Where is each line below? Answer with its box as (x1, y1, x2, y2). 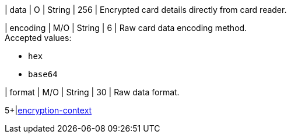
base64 (28, 70, 58, 79)
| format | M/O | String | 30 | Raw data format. (5, 87, 180, 97)
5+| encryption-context (5, 105, 92, 115)
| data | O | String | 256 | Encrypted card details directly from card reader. (5, 5, 287, 15)
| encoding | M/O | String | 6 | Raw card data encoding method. (5, 23, 247, 33)
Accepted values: (5, 33, 72, 43)
